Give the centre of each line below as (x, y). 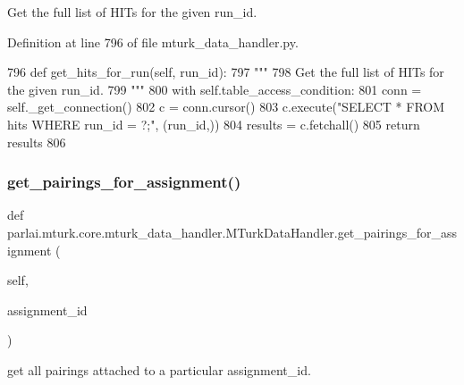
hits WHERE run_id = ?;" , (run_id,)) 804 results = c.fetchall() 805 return (214, 124)
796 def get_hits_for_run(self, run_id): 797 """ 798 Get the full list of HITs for (226, 72)
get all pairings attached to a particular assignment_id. (159, 369)
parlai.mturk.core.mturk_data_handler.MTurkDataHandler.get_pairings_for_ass (232, 232)
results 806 (37, 142)
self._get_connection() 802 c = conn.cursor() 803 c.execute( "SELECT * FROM (226, 107)
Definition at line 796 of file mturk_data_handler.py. (153, 42)
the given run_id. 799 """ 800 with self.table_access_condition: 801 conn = (215, 89)
